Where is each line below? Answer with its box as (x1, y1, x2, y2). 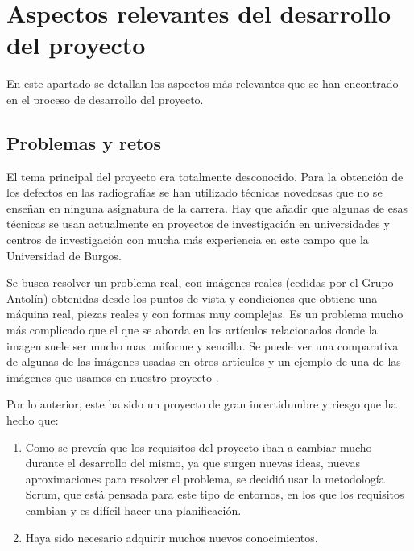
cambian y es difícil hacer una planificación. (25, 501, 242, 518)
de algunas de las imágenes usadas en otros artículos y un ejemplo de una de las (6, 353, 401, 370)
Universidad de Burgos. (6, 246, 122, 263)
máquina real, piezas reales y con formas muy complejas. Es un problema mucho (6, 305, 404, 322)
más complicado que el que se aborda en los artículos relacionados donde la (6, 321, 378, 338)
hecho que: (6, 412, 59, 429)
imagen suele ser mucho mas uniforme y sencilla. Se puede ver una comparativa (6, 337, 399, 354)
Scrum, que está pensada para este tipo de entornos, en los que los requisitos (25, 486, 404, 503)
